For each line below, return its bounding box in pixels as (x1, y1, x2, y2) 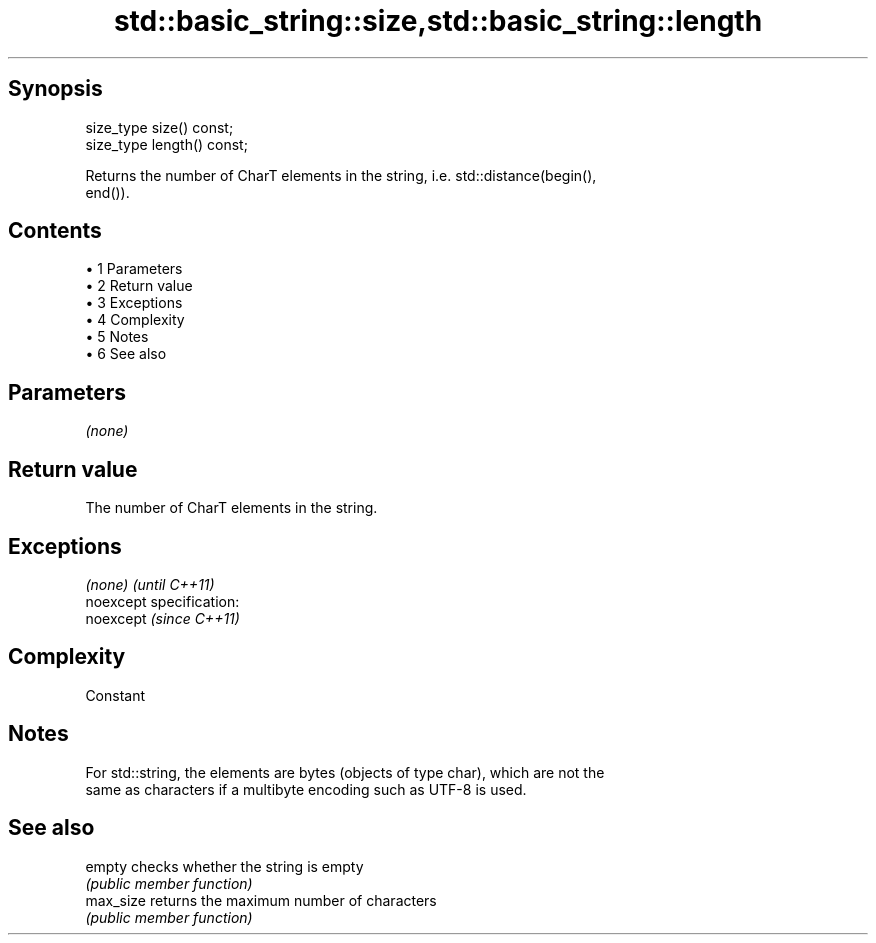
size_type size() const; (85, 118, 234, 136)
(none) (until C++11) (85, 575, 215, 593)
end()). (85, 183, 130, 201)
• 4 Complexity (85, 311, 185, 329)
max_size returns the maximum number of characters (85, 891, 437, 909)
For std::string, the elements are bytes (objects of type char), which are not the (85, 763, 605, 781)
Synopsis (8, 76, 103, 102)
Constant (85, 686, 146, 704)
